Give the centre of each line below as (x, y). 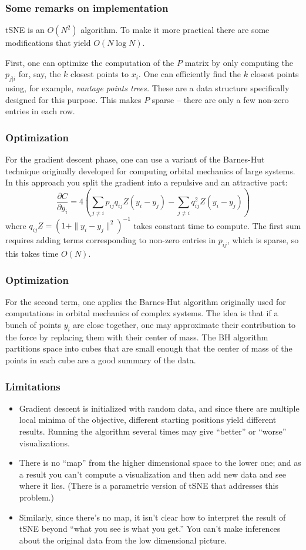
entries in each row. (40, 111)
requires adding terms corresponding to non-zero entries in (110, 240)
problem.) (36, 497)
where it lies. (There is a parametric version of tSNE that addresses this (149, 486)
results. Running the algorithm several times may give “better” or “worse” (153, 431)
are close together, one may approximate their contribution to (184, 324)
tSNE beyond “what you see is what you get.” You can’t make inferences (150, 529)
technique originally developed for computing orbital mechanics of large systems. (150, 170)
